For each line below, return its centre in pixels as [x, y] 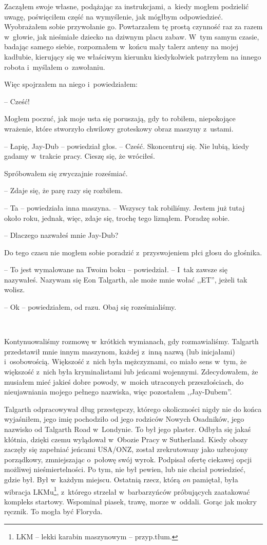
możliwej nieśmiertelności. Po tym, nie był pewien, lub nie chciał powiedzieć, [125, 469]
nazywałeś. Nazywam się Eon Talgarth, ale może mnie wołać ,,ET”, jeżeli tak [126, 279]
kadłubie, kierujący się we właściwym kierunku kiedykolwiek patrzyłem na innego [133, 56]
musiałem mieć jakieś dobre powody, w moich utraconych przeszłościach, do [124, 381]
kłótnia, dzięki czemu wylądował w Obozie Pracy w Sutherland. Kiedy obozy [126, 439]
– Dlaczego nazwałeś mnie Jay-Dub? [61, 235]
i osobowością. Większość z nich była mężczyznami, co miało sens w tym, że [126, 361]
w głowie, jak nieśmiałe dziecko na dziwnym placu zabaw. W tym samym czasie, [132, 36]
